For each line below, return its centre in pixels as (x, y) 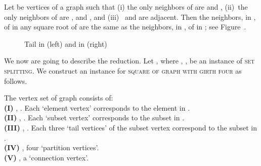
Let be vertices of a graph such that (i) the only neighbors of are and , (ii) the (126, 7)
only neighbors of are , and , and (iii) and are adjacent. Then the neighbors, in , (130, 16)
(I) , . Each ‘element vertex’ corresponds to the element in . (97, 107)
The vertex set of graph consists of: (59, 98)
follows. (16, 80)
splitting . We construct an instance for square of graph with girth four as (123, 70)
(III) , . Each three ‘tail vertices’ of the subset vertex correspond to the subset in (130, 127)
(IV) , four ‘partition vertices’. (52, 147)
